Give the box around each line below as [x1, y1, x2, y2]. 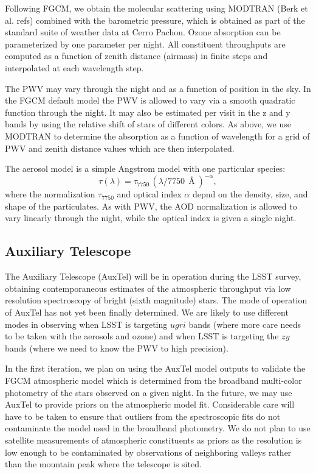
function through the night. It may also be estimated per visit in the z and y [5, 105, 290, 118]
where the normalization [5, 188, 95, 200]
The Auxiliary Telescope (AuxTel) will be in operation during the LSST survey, [5, 270, 301, 283]
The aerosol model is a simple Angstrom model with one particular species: [5, 162, 286, 175]
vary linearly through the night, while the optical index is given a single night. [5, 211, 297, 224]
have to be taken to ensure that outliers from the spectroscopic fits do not [5, 409, 281, 422]
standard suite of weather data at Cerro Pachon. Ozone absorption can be [5, 26, 281, 38]
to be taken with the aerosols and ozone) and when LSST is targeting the [5, 330, 279, 342]
